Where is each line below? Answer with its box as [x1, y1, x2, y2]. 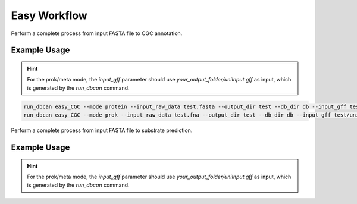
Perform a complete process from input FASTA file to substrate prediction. [11, 127, 193, 134]
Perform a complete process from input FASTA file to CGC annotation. [11, 30, 183, 37]
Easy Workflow [11, 9, 87, 22]
